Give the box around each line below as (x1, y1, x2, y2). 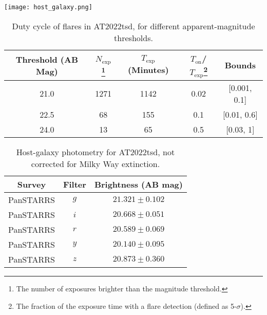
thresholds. (114, 31, 153, 44)
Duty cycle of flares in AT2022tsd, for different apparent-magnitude (12, 20, 255, 32)
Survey (17, 178, 46, 190)
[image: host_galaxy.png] (4, 4, 92, 11)
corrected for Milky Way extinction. (31, 157, 160, 170)
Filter (63, 178, 86, 190)
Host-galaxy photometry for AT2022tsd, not (16, 145, 175, 158)
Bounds (224, 59, 256, 71)
